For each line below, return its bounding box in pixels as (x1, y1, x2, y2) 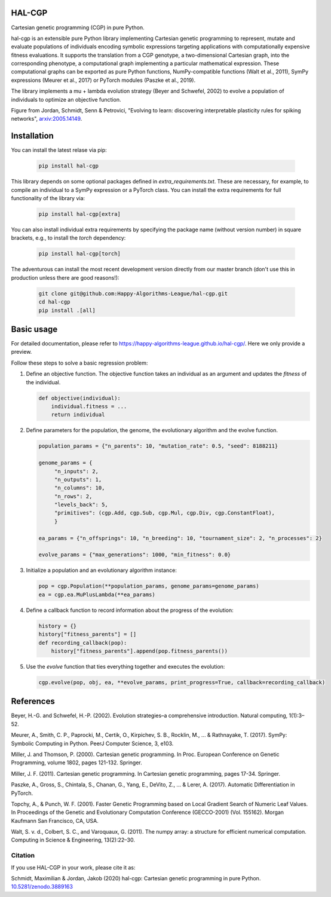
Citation (11, 852, 35, 860)
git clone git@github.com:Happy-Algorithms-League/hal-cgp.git (38, 290, 228, 297)
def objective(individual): (38, 394, 121, 402)
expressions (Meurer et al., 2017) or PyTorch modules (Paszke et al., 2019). (11, 76, 196, 84)
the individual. (26, 378, 61, 385)
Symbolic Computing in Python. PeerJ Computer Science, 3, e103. (11, 740, 174, 747)
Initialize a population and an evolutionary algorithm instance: (26, 567, 177, 574)
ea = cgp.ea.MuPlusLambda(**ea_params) (38, 591, 155, 598)
